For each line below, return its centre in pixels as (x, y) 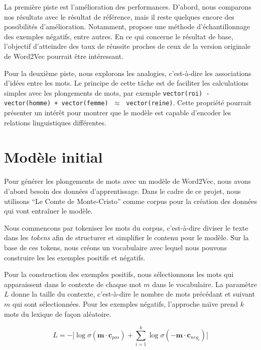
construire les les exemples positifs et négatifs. (75, 257)
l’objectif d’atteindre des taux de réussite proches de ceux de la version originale (127, 46)
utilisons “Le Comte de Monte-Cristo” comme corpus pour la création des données (130, 201)
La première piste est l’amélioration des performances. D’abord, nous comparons (128, 7)
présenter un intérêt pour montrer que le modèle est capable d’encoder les (117, 113)
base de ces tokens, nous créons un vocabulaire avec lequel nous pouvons (115, 247)
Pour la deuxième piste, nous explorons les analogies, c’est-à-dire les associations (128, 73)
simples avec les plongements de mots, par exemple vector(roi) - (107, 92)
